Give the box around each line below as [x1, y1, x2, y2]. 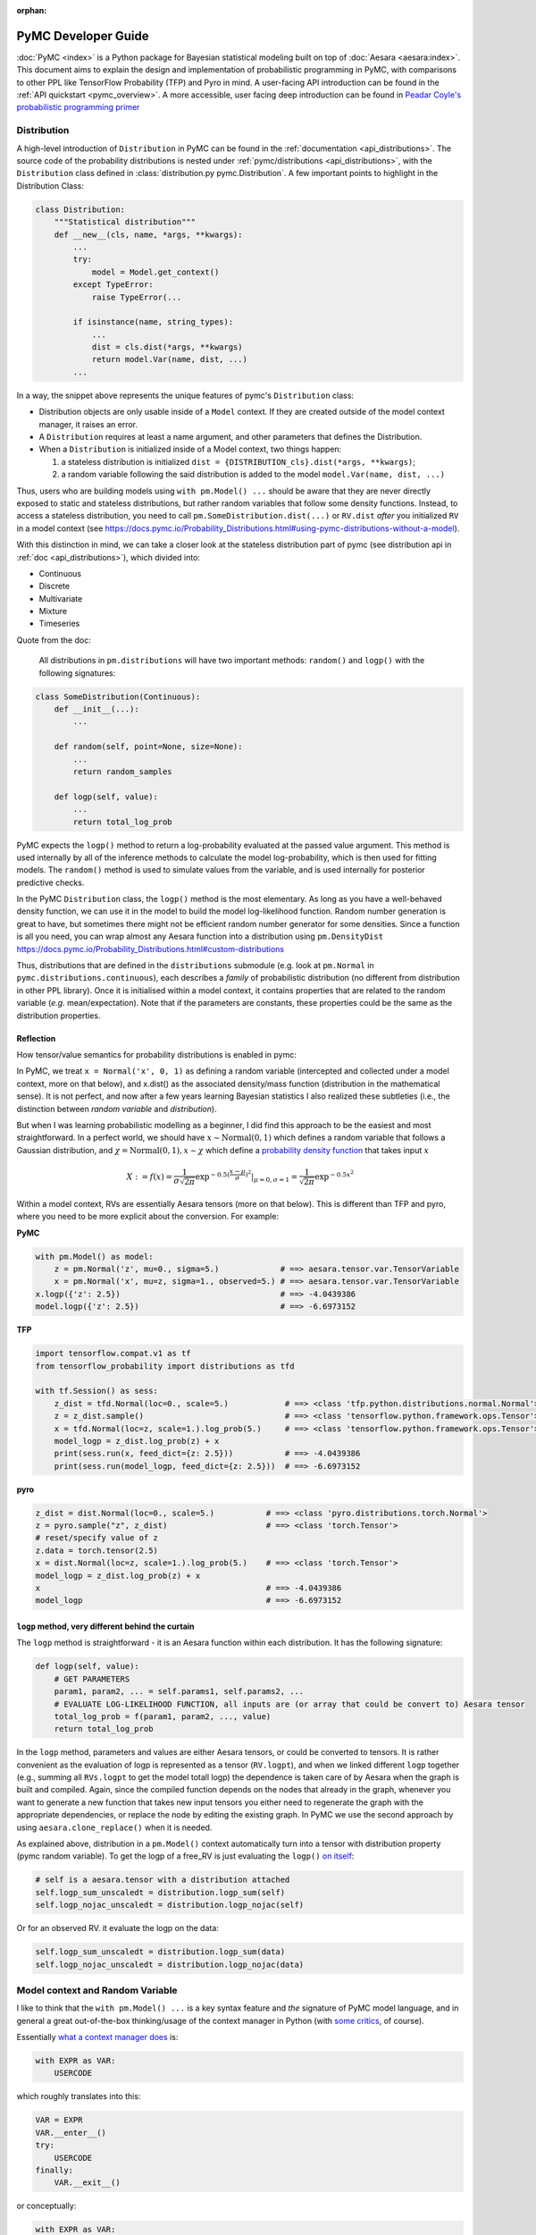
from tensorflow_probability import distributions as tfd [35, 1361, 295, 1371]
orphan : [16, 5, 47, 15]
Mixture [38, 606, 68, 617]
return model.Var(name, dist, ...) [91, 354, 247, 365]
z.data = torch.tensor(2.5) [35, 1545, 158, 1556]
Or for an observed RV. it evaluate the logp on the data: [16, 1923, 219, 1934]
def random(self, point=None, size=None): [54, 742, 243, 752]
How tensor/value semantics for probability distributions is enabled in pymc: [16, 1049, 297, 1059]
